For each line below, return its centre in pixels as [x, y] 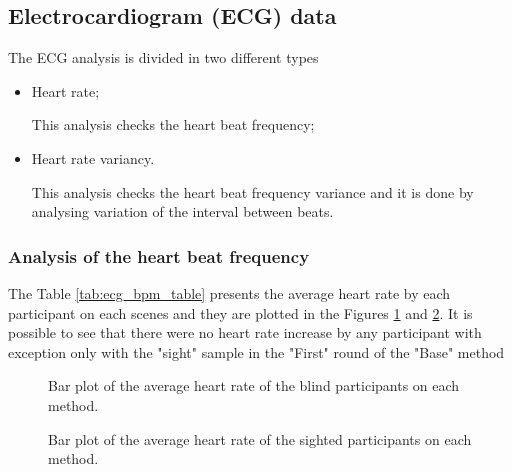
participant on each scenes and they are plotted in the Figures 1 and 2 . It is [240, 312]
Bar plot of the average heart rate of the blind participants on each [254, 385]
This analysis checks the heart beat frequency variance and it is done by [252, 191]
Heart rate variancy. [93, 157]
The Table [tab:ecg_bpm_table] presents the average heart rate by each [229, 292]
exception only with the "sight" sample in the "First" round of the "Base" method [256, 351]
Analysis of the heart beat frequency [159, 255]
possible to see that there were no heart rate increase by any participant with [245, 332]
